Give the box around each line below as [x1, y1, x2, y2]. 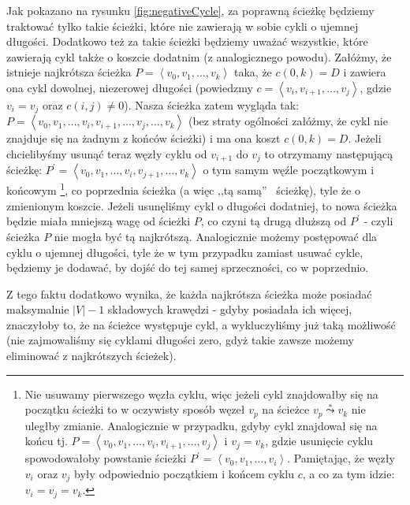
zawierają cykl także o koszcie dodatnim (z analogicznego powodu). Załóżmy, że [6, 48, 392, 65]
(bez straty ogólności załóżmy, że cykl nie [188, 113, 388, 129]
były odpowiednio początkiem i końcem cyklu [74, 465, 294, 481]
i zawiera [343, 64, 386, 80]
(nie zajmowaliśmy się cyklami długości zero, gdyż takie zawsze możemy [6, 332, 354, 348]
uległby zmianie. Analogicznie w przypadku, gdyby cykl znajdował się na [24, 417, 378, 433]
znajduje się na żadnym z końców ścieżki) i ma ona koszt [6, 130, 281, 147]
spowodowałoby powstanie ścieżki [24, 450, 187, 466]
